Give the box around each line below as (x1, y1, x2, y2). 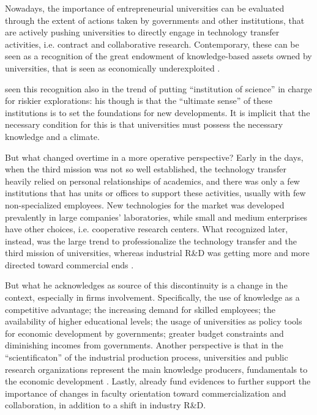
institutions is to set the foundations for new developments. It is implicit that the (5, 106, 310, 119)
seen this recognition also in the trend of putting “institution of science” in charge (5, 82, 312, 95)
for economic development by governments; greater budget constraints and (5, 326, 284, 339)
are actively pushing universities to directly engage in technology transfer (5, 26, 280, 39)
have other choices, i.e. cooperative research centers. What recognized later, (5, 222, 288, 235)
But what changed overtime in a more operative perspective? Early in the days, (5, 150, 304, 163)
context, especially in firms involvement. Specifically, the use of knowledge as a (5, 291, 300, 304)
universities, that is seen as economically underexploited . (5, 61, 220, 74)
